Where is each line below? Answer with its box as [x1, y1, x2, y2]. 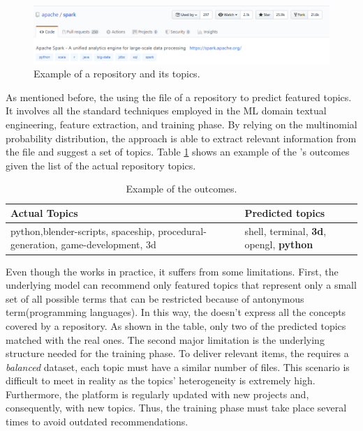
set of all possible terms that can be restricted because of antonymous [6, 291, 304, 305]
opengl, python [244, 237, 313, 252]
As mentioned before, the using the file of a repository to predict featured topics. [6, 89, 352, 104]
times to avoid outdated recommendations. [6, 414, 188, 429]
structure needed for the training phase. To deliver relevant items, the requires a [6, 346, 349, 361]
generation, [10, 237, 58, 252]
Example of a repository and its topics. [34, 66, 200, 81]
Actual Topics [10, 206, 78, 220]
